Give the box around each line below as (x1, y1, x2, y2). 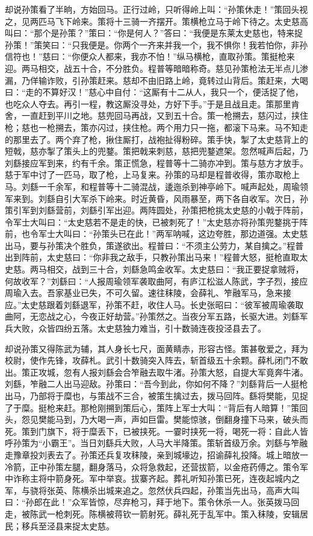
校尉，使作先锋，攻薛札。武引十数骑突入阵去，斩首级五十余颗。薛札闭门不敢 (5, 354, 308, 367)
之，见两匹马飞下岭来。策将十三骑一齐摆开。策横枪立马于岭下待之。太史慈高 (5, 14, 308, 27)
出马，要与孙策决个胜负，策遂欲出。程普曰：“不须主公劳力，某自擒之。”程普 (5, 239, 304, 251)
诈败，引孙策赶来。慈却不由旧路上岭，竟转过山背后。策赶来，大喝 (46, 74, 308, 86)
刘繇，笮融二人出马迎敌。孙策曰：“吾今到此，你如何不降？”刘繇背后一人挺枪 (5, 377, 308, 390)
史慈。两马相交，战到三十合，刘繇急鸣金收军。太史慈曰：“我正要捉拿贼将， (5, 263, 304, 276)
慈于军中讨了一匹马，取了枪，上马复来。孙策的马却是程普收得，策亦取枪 (5, 168, 291, 181)
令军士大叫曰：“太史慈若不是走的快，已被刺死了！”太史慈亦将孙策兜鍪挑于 (5, 215, 300, 228)
